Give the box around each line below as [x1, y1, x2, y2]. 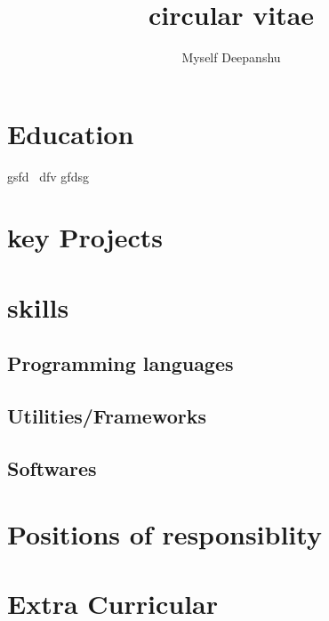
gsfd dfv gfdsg [7, 166, 89, 185]
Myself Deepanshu [181, 48, 281, 67]
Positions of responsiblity [7, 515, 322, 552]
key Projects [7, 219, 163, 255]
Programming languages [7, 350, 234, 377]
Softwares [7, 454, 97, 481]
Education [7, 115, 134, 151]
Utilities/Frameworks [7, 402, 206, 430]
